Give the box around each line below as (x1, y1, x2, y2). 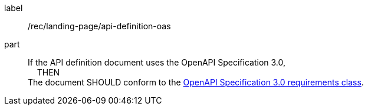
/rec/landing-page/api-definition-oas (28, 21, 171, 31)
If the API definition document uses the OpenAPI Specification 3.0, (28, 57, 286, 67)
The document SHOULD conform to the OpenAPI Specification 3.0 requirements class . (28, 77, 364, 87)
